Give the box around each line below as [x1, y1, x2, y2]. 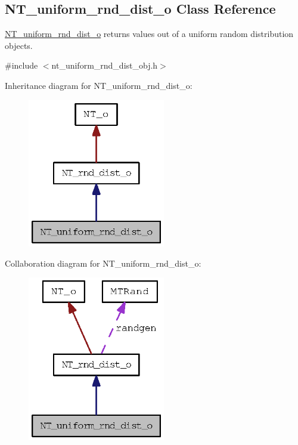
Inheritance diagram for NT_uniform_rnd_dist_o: [5, 79, 193, 91]
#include [5, 59, 38, 72]
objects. [5, 39, 33, 51]
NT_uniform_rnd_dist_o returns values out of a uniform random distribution [5, 27, 294, 40]
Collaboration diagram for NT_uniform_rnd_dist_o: [5, 257, 201, 269]
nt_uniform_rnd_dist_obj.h [51, 59, 158, 72]
